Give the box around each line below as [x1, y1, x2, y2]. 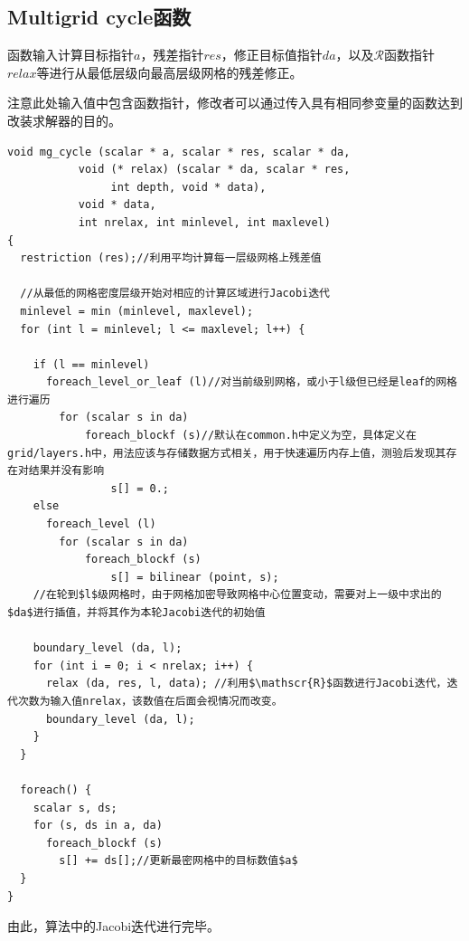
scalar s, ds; [33, 801, 117, 814]
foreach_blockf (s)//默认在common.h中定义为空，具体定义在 [84, 429, 417, 442]
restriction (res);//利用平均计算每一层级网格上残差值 [20, 252, 322, 265]
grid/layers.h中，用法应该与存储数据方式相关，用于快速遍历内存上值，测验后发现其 [7, 446, 446, 460]
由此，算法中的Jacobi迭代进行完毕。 [7, 917, 220, 936]
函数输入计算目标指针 [7, 45, 134, 64]
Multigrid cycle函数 [7, 3, 192, 31]
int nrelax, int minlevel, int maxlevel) [78, 215, 331, 229]
